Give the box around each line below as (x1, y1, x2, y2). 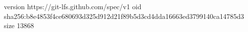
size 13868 (4, 20, 34, 31)
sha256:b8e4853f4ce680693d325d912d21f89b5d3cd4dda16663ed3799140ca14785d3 (4, 11, 244, 21)
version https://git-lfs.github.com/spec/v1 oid (4, 1, 142, 11)
